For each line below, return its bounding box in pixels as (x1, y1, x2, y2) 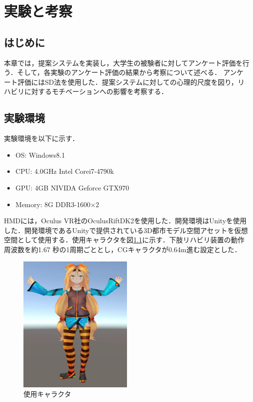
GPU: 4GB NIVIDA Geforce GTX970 (15, 182, 129, 192)
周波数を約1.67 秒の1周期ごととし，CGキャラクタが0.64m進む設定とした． (4, 244, 241, 254)
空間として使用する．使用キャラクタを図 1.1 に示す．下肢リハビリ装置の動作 (4, 235, 245, 245)
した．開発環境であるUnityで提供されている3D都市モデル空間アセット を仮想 (4, 225, 248, 235)
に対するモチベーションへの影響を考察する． (24, 86, 168, 96)
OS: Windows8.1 (15, 149, 65, 160)
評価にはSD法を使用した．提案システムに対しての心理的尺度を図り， (17, 76, 238, 87)
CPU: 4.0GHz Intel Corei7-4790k (15, 166, 114, 176)
